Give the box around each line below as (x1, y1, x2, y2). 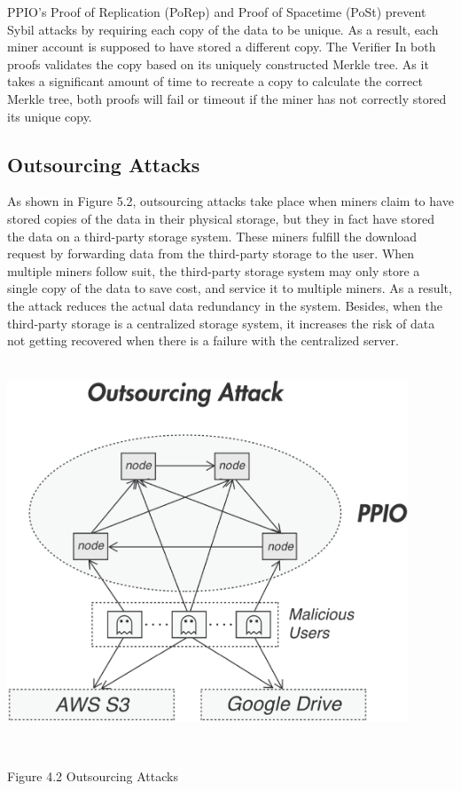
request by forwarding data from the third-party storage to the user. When (7, 244, 415, 263)
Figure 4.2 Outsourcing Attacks (7, 767, 178, 785)
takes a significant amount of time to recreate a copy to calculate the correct (7, 72, 423, 91)
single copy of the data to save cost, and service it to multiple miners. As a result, (7, 279, 452, 297)
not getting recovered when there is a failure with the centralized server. (7, 331, 399, 350)
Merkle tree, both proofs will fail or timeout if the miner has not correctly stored (7, 89, 447, 107)
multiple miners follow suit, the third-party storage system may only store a (7, 261, 420, 280)
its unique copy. (7, 107, 92, 125)
